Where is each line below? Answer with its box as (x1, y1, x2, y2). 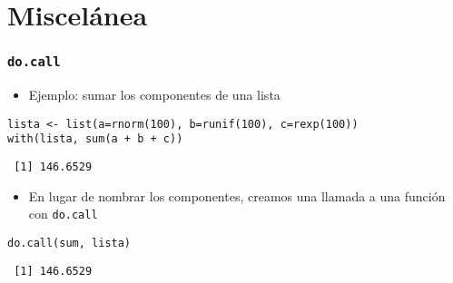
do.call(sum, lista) (7, 236, 132, 249)
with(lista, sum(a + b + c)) (7, 132, 183, 146)
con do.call (28, 204, 98, 223)
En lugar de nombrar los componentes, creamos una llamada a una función (28, 186, 446, 205)
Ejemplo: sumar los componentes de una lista (28, 85, 281, 104)
